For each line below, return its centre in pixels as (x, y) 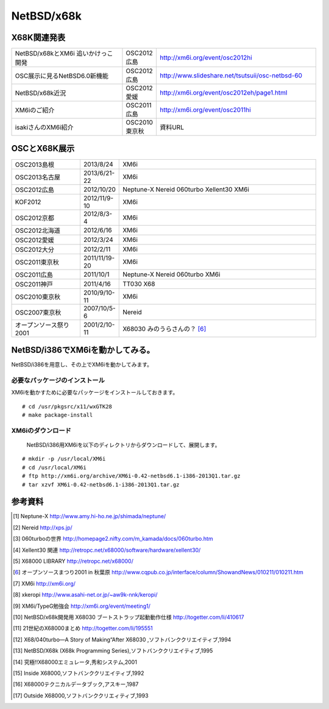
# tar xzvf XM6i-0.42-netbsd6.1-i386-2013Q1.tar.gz (101, 484)
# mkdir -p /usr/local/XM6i (64, 459)
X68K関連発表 (38, 37)
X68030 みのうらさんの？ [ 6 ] (164, 329)
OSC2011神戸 (34, 284)
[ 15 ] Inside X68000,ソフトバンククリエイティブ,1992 (79, 673)
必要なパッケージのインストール (58, 380)
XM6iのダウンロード (41, 430)
